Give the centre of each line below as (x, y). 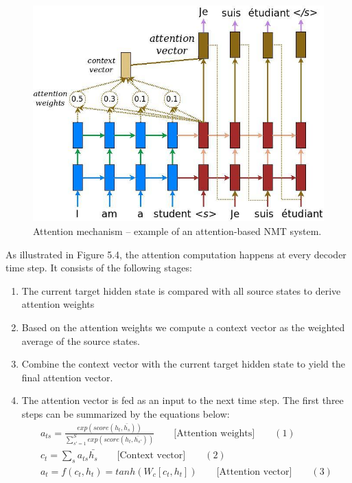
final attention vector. (67, 377)
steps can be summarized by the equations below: (126, 414)
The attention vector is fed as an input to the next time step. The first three (183, 400)
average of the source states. (81, 340)
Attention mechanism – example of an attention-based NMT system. (177, 231)
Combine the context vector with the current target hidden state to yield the (183, 364)
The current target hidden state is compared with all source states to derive (181, 290)
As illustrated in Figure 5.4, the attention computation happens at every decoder (176, 254)
